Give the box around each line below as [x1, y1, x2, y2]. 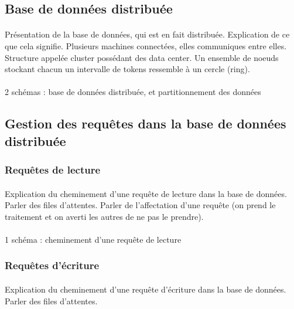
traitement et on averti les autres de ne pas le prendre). [5, 210, 204, 222]
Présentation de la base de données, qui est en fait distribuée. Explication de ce [5, 28, 290, 40]
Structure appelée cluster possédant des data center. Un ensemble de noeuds [5, 51, 279, 63]
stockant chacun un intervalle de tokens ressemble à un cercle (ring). [5, 63, 250, 75]
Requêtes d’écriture [5, 258, 100, 273]
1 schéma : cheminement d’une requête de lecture [5, 233, 182, 245]
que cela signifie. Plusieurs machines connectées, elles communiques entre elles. [5, 39, 287, 52]
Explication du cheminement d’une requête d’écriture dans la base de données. [5, 283, 286, 295]
